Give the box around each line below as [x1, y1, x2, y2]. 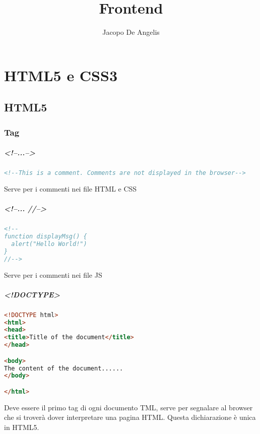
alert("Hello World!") [11, 240, 87, 247]
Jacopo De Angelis [102, 27, 160, 37]
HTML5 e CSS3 [4, 65, 118, 85]
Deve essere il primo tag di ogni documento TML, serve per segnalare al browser [4, 402, 253, 412]
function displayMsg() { [4, 233, 87, 240]
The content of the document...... [4, 364, 123, 372]
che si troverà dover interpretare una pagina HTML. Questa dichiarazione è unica [4, 412, 256, 422]
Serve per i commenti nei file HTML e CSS [4, 183, 137, 194]
